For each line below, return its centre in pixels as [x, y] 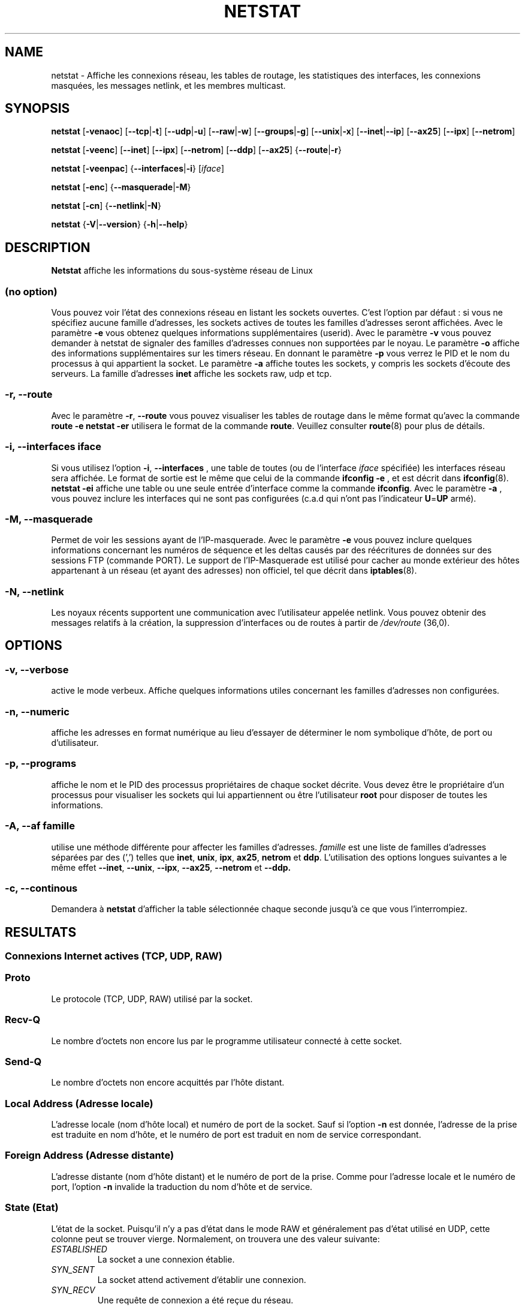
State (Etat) [32, 1208]
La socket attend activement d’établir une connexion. [202, 1279]
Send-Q [23, 1061]
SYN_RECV [73, 1290]
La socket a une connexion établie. [166, 1259]
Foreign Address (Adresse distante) [90, 1155]
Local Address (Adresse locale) [79, 1103]
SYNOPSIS [37, 109]
